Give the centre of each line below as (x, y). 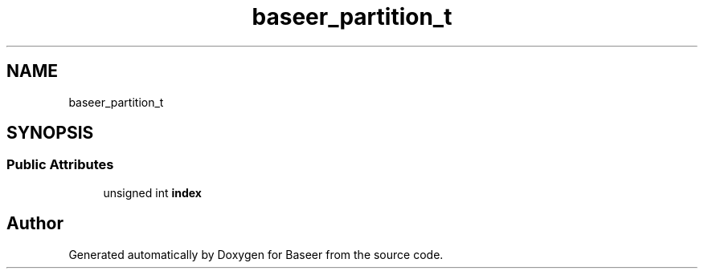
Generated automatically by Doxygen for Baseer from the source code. (256, 254)
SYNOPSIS (50, 133)
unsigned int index (152, 192)
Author (35, 224)
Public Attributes (60, 165)
